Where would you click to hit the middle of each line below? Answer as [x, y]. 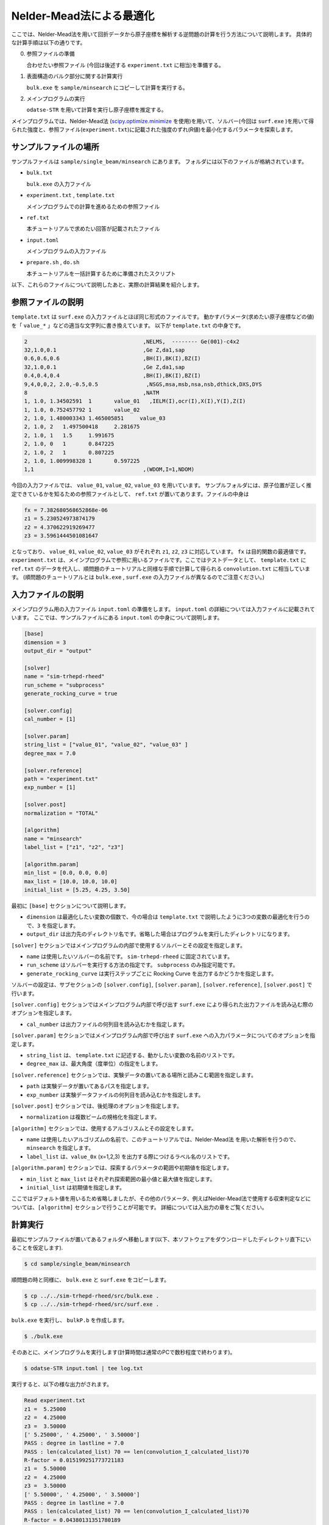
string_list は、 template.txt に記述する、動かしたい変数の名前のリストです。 [132, 1055]
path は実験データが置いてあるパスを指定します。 [89, 1086]
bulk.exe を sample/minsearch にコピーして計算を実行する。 [107, 87]
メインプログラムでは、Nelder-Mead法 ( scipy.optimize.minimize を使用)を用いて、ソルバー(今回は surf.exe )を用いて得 [162, 121]
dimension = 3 [45, 642]
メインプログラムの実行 [56, 98]
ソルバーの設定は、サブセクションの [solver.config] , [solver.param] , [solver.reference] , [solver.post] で [162, 985]
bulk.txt [40, 173]
